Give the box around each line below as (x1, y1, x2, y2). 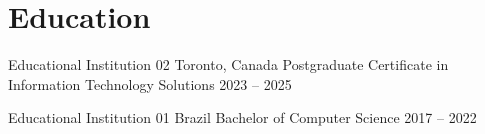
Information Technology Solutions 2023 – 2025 (8, 73, 292, 94)
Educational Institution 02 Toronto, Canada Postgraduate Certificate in (8, 54, 449, 75)
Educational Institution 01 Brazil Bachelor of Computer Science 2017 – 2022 (8, 107, 477, 128)
